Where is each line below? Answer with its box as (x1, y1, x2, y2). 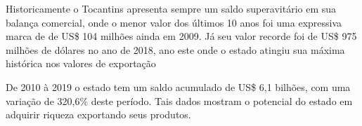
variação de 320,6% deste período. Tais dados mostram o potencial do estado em (6, 93, 353, 108)
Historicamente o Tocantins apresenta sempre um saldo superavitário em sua (6, 1, 337, 15)
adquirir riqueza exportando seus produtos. (6, 107, 191, 122)
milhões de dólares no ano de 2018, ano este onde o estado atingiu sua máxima (6, 42, 345, 57)
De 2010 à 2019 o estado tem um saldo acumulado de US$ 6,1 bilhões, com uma (6, 79, 351, 94)
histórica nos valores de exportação (6, 56, 156, 71)
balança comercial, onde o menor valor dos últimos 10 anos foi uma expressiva (6, 15, 342, 29)
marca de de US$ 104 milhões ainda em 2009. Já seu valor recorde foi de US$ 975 (6, 29, 357, 43)
